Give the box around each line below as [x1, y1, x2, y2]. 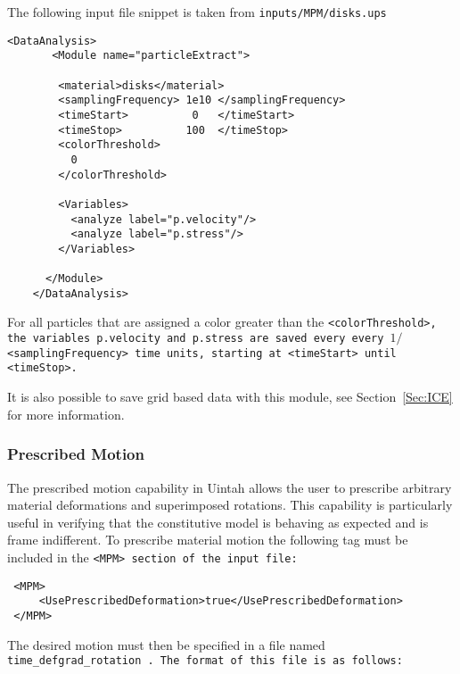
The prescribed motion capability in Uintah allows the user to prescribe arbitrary [7, 478, 452, 496]
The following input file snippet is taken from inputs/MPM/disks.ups [7, 3, 387, 21]
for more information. [7, 404, 125, 423]
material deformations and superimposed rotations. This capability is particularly [7, 495, 453, 514]
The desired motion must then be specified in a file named [7, 635, 325, 653]
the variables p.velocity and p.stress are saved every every [7, 332, 384, 345]
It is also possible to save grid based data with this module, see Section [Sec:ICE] [7, 387, 453, 406]
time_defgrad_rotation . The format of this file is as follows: [7, 654, 403, 668]
